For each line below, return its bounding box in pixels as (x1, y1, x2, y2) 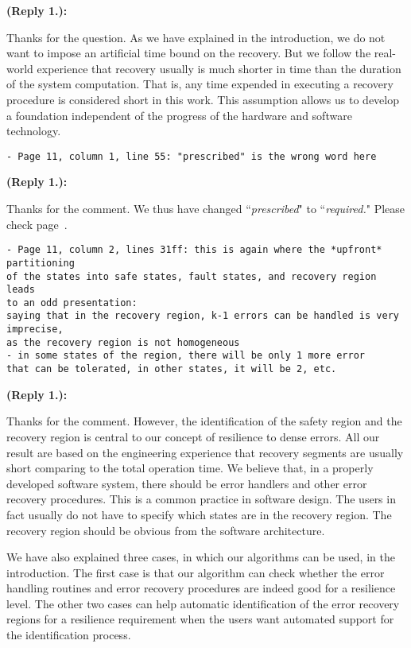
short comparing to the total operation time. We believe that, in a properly (6, 460, 374, 476)
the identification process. (6, 627, 131, 643)
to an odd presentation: (6, 297, 138, 308)
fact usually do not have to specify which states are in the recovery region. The (6, 506, 392, 522)
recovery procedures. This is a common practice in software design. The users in (6, 491, 396, 507)
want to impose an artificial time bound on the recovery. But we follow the (6, 45, 371, 61)
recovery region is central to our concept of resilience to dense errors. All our (6, 428, 380, 444)
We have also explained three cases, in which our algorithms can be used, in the (6, 549, 395, 565)
